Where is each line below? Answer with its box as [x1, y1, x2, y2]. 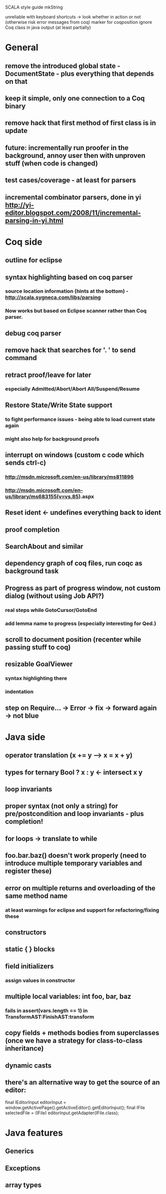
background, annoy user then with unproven [5, 151, 146, 160]
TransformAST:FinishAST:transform [5, 1013, 95, 1020]
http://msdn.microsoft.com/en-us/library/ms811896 [5, 473, 134, 480]
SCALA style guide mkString [5, 4, 63, 10]
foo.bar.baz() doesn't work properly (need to [5, 851, 147, 860]
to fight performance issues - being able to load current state [5, 416, 156, 423]
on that [5, 77, 28, 86]
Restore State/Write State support [5, 401, 112, 409]
